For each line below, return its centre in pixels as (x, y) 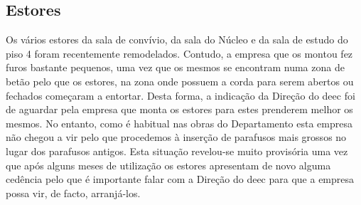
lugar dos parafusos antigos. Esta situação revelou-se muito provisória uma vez (177, 151)
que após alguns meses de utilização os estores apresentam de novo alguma (168, 165)
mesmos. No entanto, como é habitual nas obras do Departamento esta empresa (179, 123)
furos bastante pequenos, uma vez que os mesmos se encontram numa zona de (175, 67)
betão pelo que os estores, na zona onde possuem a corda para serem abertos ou (180, 81)
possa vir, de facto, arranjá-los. (73, 193)
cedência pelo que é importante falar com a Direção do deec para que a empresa (180, 179)
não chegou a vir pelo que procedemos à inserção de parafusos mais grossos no (176, 137)
